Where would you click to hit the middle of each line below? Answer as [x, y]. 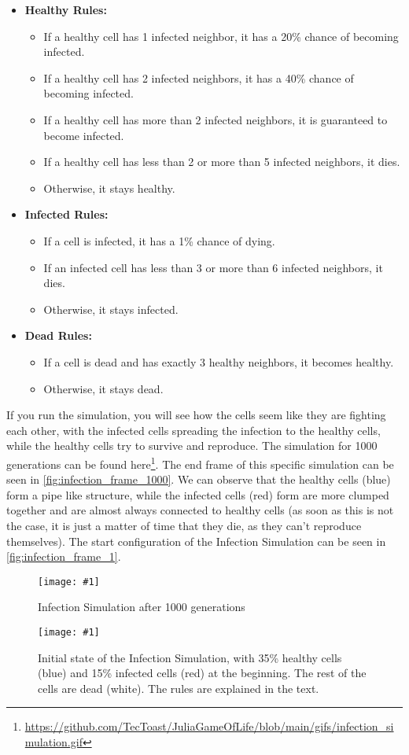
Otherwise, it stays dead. [103, 388]
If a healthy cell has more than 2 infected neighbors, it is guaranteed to [216, 119]
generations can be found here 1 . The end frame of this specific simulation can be [200, 462]
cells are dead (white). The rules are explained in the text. [179, 688]
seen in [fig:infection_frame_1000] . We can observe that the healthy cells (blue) [199, 479]
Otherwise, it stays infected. [111, 309]
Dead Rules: [58, 335]
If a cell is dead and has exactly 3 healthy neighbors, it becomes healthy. [219, 361]
